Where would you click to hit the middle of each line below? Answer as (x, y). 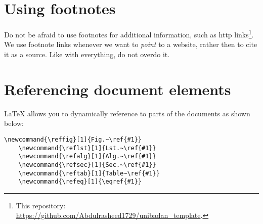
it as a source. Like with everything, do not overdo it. (87, 54)
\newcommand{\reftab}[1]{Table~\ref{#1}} (89, 173)
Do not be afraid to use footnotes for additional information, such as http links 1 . (129, 34)
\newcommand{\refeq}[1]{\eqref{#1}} (80, 182)
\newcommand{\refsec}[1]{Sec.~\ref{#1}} (87, 165)
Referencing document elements (118, 89)
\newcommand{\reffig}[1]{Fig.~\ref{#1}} (73, 139)
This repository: (41, 205)
